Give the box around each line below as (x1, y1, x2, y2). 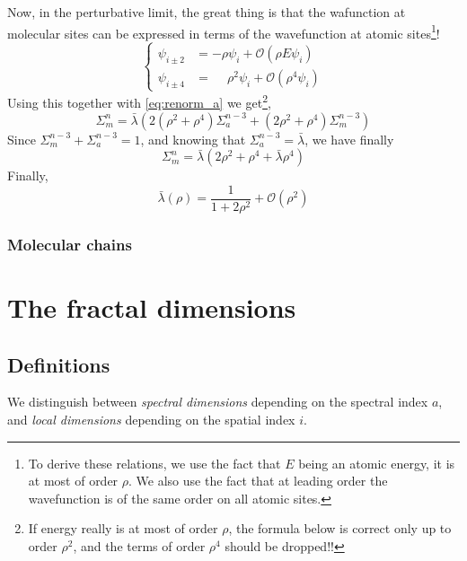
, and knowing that (140, 129, 246, 148)
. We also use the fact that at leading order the (128, 471, 388, 490)
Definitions (7, 350, 110, 378)
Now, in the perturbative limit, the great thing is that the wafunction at (7, 3, 406, 21)
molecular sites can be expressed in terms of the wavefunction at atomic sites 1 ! (7, 21, 440, 42)
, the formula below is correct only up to (228, 519, 452, 538)
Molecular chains (7, 232, 132, 255)
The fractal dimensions (7, 288, 296, 325)
